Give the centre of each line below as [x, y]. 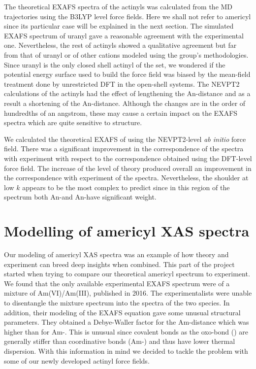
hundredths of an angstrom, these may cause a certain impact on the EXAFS [121, 113]
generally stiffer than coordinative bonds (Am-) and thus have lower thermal [120, 341]
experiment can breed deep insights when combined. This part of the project [119, 264]
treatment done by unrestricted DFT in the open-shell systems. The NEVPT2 [122, 84]
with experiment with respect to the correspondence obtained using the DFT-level [128, 158]
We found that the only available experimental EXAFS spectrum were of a [117, 283]
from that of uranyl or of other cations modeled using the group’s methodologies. [126, 54]
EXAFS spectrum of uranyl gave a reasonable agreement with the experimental [124, 35]
